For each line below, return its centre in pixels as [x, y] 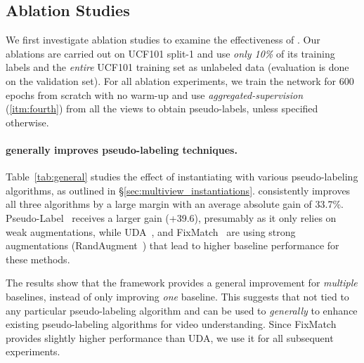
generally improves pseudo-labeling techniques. [122, 149]
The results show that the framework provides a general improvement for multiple [182, 283]
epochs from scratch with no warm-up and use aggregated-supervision [155, 94]
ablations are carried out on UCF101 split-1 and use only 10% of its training [170, 53]
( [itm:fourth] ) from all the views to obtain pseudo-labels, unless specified [162, 108]
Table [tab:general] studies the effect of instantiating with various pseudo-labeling [182, 177]
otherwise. [27, 122]
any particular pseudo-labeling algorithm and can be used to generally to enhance [182, 310]
